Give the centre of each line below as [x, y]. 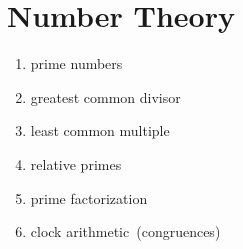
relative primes [76, 163]
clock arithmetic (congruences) [125, 231]
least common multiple [100, 130]
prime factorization [89, 197]
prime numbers [76, 63]
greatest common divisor [105, 96]
